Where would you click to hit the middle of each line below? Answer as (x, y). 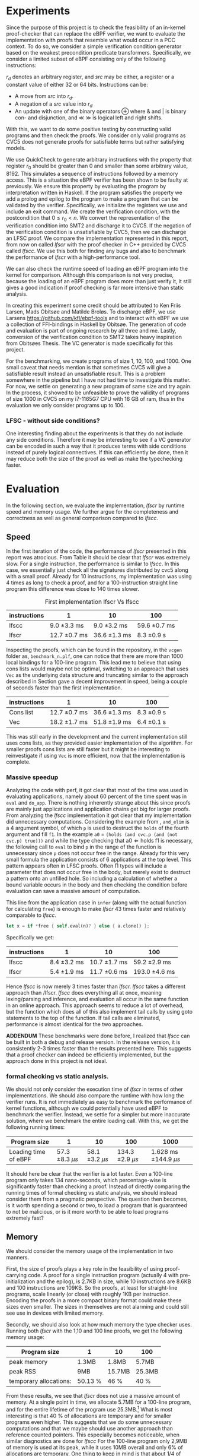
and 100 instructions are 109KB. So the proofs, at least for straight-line (92, 1288)
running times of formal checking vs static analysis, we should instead (92, 1193)
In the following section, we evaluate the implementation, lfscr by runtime (95, 505)
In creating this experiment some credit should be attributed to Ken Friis (94, 305)
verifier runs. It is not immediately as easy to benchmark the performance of (99, 1102)
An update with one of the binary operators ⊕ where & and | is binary (100, 112)
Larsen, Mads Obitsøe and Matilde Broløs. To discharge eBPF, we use (91, 311)
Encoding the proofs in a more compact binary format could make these (94, 1300)
